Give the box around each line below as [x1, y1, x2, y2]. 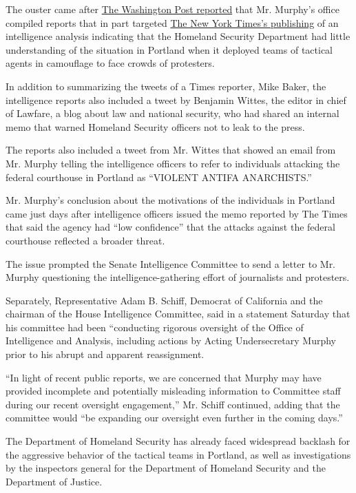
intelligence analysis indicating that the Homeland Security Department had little [6, 29, 350, 43]
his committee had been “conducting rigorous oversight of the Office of [6, 319, 304, 334]
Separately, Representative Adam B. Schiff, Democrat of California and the [6, 293, 323, 307]
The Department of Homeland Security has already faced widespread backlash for [6, 434, 350, 448]
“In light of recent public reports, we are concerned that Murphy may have [6, 370, 322, 384]
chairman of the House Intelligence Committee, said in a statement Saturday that [6, 306, 350, 321]
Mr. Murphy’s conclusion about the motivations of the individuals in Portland [6, 193, 335, 207]
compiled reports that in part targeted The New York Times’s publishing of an [6, 15, 339, 30]
